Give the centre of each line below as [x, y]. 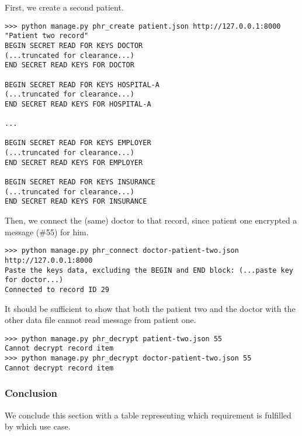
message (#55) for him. [47, 231]
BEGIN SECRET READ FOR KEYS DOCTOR [74, 45]
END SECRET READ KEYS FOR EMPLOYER [74, 162]
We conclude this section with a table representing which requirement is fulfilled [148, 415]
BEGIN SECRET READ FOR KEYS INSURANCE [80, 182]
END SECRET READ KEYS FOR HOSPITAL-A [78, 104]
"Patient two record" [47, 36]
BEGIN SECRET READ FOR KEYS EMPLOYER [78, 143]
